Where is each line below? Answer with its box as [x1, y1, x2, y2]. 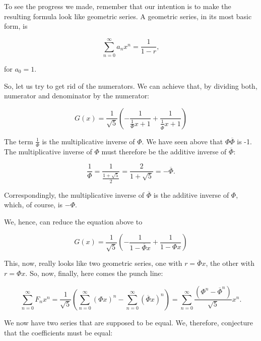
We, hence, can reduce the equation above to [4, 216, 143, 226]
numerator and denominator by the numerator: [4, 90, 150, 101]
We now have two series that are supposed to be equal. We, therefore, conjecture [4, 317, 253, 327]
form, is [4, 21, 28, 31]
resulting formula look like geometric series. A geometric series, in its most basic [4, 11, 252, 21]
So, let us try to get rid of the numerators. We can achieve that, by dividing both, [4, 80, 257, 91]
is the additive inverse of [153, 189, 229, 200]
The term [4, 136, 33, 146]
